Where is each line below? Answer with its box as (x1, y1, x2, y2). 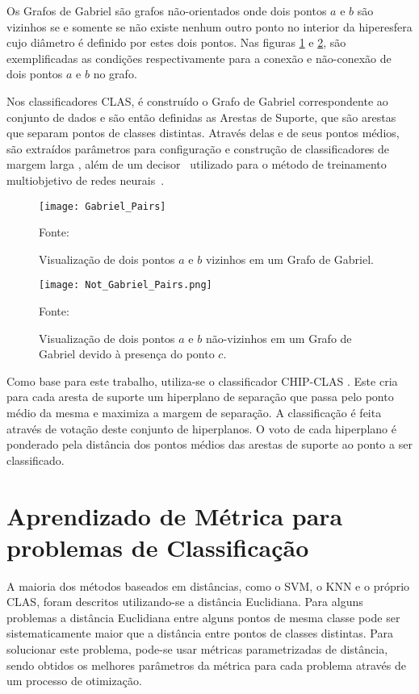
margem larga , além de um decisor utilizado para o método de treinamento (6, 156, 387, 173)
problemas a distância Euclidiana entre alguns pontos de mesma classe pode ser (6, 608, 400, 625)
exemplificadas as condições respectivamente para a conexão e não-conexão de (6, 49, 392, 66)
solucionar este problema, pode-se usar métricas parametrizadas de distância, (6, 641, 388, 658)
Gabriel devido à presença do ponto (39, 345, 215, 362)
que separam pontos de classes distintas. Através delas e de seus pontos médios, (6, 124, 400, 141)
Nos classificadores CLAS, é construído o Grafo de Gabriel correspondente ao (6, 92, 388, 109)
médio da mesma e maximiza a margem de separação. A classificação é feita (6, 404, 382, 420)
